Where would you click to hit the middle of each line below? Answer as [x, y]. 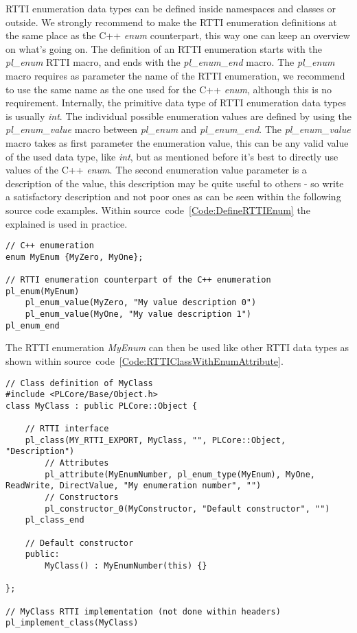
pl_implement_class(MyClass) [72, 623]
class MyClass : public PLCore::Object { [102, 406]
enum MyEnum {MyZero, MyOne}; [74, 257]
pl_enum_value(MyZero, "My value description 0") [141, 303]
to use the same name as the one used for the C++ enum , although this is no [169, 89]
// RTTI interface [67, 429]
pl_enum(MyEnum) [43, 291]
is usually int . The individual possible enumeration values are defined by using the [178, 116]
